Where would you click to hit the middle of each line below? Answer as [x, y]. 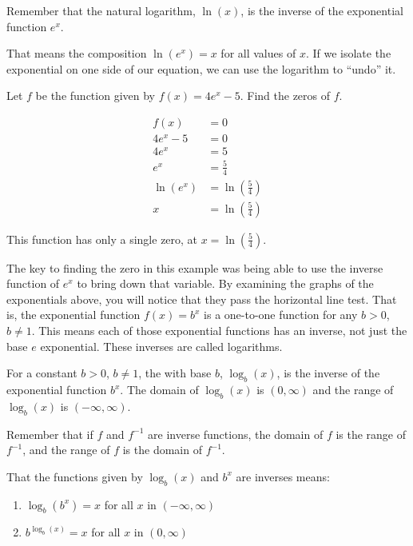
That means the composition [77, 53]
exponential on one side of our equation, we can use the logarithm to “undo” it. [201, 68]
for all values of [258, 53]
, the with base [175, 373]
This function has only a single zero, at [102, 239]
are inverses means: [283, 476]
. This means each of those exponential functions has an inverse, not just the [219, 331]
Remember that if [50, 434]
